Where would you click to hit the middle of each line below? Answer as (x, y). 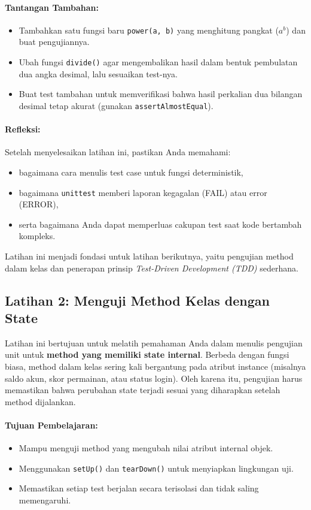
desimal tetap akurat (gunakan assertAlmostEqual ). (116, 105)
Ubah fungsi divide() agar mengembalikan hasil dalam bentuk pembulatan (158, 62)
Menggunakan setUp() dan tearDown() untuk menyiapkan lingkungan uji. (156, 468)
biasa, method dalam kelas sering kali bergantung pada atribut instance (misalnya (155, 366)
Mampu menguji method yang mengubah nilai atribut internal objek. (146, 448)
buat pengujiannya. (54, 42)
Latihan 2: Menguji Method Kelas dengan (137, 300)
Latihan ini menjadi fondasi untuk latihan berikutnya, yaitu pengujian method (149, 256)
